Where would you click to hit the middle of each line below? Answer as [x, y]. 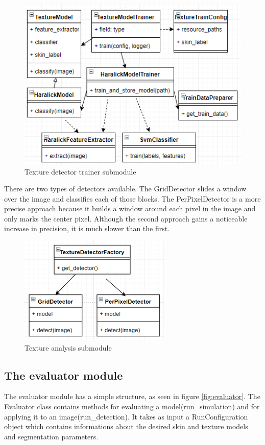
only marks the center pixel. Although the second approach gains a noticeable [126, 218]
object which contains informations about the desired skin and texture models [126, 426]
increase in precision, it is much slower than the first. [87, 228]
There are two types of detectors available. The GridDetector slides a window [125, 189]
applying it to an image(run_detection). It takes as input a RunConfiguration [126, 416]
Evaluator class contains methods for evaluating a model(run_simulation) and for [132, 406]
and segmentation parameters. [51, 436]
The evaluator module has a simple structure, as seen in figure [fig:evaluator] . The [132, 396]
